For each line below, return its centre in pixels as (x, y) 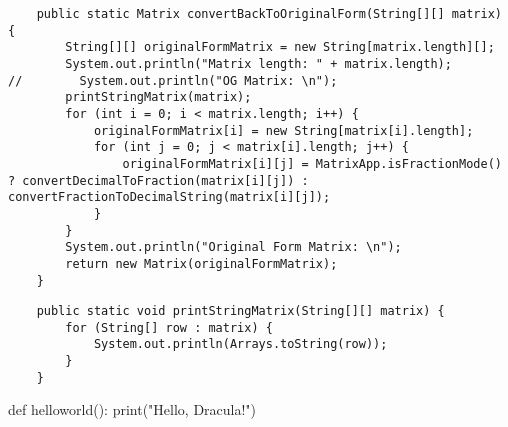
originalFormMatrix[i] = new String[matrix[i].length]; (283, 130)
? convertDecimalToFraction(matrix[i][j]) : (158, 180)
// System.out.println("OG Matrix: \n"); (173, 80)
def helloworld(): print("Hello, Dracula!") (132, 409)
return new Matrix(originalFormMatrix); (201, 263)
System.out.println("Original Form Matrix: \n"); (233, 247)
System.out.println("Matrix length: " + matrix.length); (258, 63)
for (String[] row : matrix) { (169, 327)
